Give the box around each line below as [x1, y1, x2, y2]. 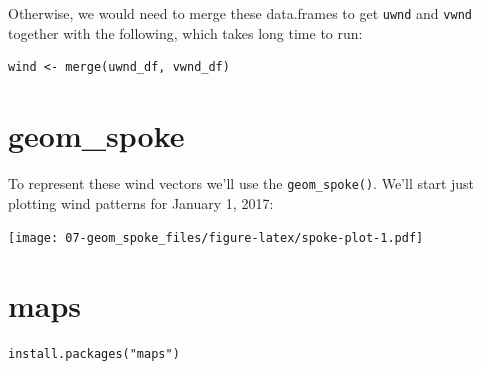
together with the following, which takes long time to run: [8, 22, 363, 43]
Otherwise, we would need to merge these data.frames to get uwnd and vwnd [8, 3, 472, 23]
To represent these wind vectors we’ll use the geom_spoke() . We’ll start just [8, 172, 475, 193]
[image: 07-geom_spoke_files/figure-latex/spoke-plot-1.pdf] [8, 231, 424, 246]
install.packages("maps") [8, 347, 180, 361]
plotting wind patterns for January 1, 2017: [8, 192, 274, 213]
